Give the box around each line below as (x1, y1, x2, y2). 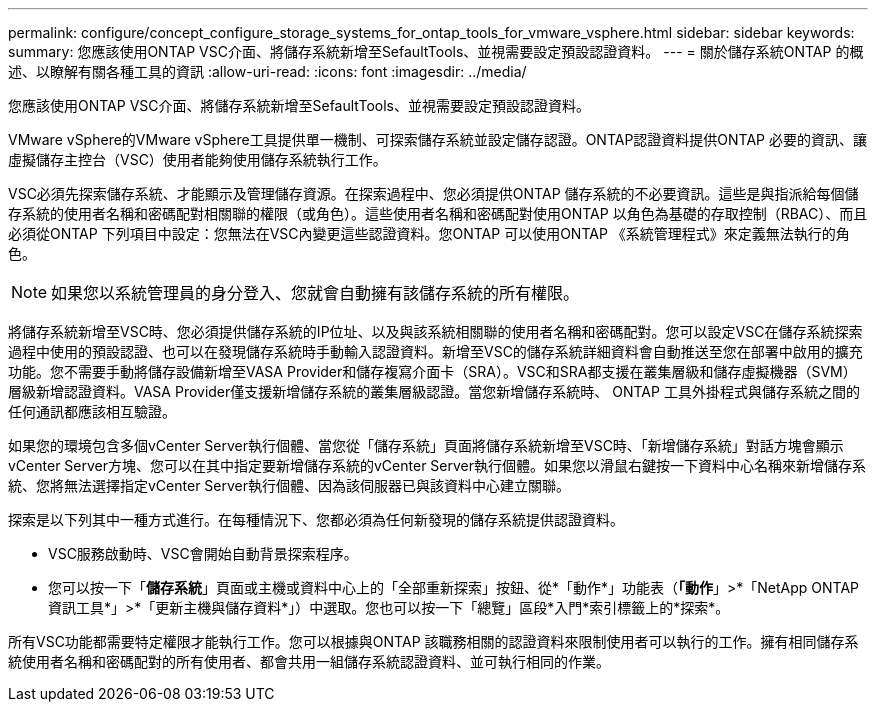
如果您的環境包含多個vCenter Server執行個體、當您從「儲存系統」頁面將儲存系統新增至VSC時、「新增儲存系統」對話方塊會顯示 (8, 437, 844, 454)
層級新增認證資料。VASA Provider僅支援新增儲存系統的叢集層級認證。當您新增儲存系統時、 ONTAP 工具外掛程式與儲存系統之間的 (8, 383, 860, 400)
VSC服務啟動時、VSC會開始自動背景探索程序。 (48, 545, 358, 562)
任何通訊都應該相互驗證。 (8, 403, 176, 420)
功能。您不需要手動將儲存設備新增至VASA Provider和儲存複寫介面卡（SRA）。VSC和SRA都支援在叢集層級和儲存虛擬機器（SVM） (8, 363, 857, 380)
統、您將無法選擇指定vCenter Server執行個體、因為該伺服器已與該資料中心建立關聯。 (8, 477, 571, 494)
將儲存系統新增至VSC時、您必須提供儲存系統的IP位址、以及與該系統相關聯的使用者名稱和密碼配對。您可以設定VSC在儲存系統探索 (8, 323, 863, 340)
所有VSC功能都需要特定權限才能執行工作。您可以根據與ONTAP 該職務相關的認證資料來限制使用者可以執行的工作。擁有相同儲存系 (8, 633, 859, 650)
